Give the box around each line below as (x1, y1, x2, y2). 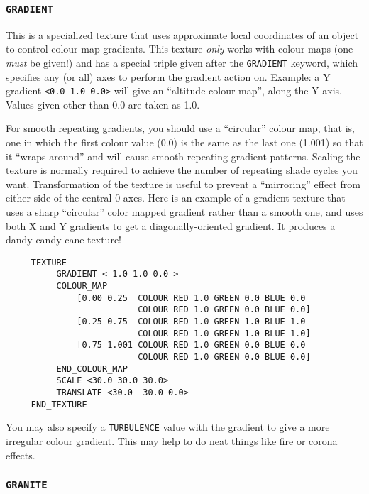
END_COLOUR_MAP (56, 363, 128, 374)
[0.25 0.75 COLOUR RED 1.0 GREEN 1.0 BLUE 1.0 (77, 317, 306, 327)
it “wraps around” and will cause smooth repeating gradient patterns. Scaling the (6, 148, 360, 163)
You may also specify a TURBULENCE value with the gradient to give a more (6, 419, 330, 434)
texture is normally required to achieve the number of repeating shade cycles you (6, 163, 358, 177)
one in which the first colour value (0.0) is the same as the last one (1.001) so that (6, 135, 363, 150)
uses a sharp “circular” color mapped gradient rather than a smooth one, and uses (6, 204, 363, 219)
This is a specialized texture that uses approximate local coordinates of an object (6, 27, 359, 42)
